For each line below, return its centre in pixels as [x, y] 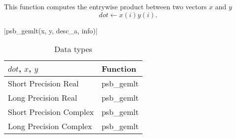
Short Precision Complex [51, 112]
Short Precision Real [43, 83]
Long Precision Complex [50, 126]
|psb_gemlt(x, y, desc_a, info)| [51, 30]
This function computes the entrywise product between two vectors [105, 6]
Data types [73, 49]
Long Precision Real [43, 98]
